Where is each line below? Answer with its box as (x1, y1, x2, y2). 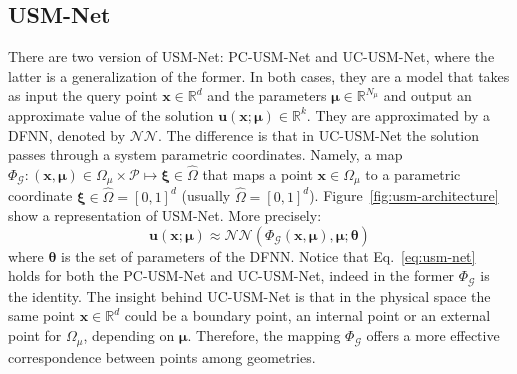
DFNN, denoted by (8, 124, 126, 145)
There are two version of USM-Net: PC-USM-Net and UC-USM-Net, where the (8, 46, 495, 67)
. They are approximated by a (306, 104, 491, 125)
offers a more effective (366, 325, 500, 346)
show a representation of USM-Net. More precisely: (8, 205, 322, 226)
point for (8, 325, 62, 346)
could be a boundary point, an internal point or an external (124, 305, 491, 326)
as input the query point (8, 85, 158, 106)
